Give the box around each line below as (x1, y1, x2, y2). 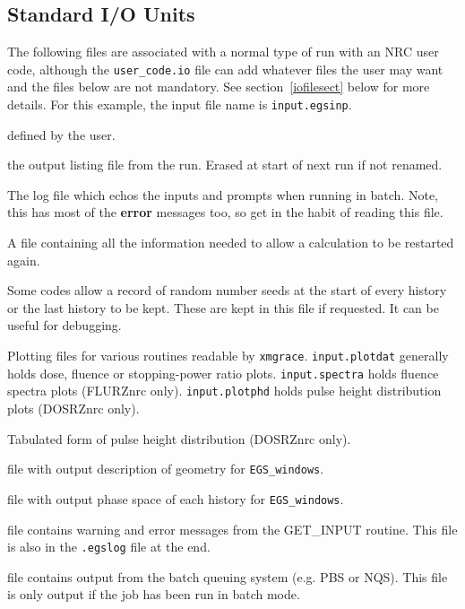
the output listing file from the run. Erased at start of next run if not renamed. (7, 155, 443, 174)
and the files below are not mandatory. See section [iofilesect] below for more (7, 77, 430, 96)
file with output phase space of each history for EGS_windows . (7, 489, 344, 508)
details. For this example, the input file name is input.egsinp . (7, 95, 352, 114)
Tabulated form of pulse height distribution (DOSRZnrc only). (7, 429, 351, 448)
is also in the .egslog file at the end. (7, 537, 211, 556)
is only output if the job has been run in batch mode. (7, 585, 300, 604)
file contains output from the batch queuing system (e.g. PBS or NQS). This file (7, 567, 448, 586)
